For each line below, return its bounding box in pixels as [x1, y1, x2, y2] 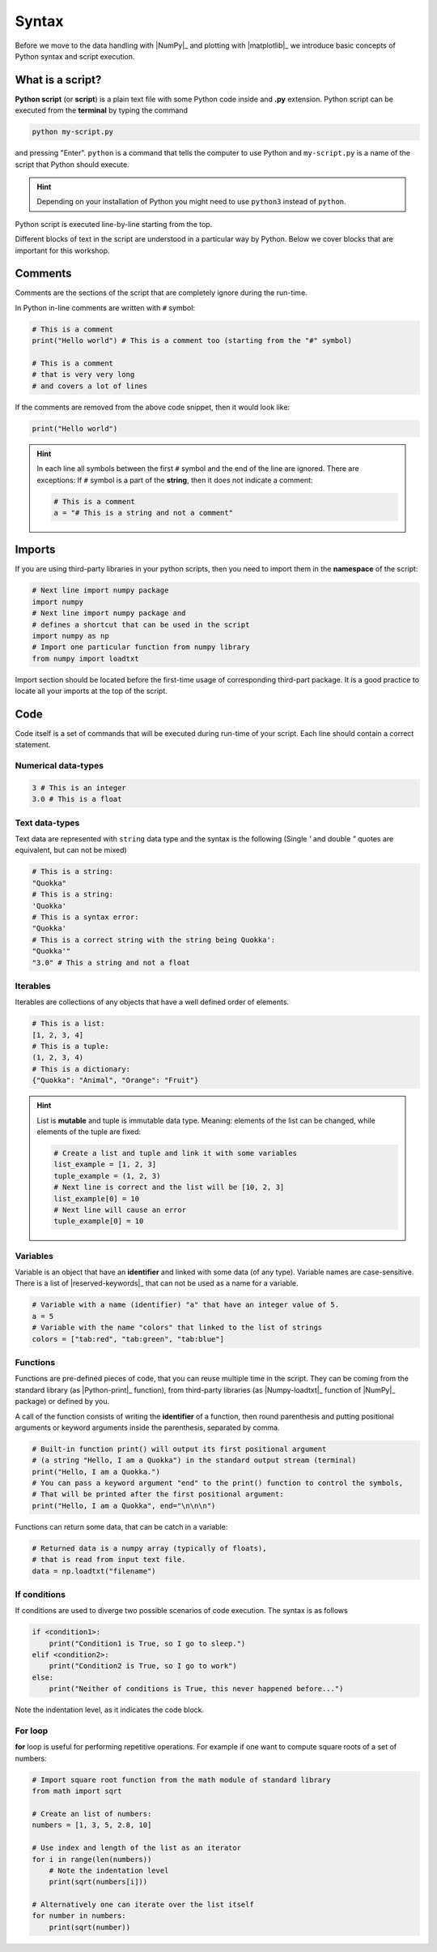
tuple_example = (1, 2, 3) [53, 1171, 161, 1180]
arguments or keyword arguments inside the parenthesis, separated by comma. [15, 1423, 280, 1432]
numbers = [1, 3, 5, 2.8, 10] [32, 1821, 152, 1830]
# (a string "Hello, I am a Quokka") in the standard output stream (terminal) [32, 1456, 357, 1465]
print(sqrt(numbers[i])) [49, 1877, 148, 1886]
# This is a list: [32, 1019, 105, 1029]
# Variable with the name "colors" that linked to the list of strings [32, 1323, 323, 1333]
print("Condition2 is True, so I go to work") [49, 1662, 238, 1671]
